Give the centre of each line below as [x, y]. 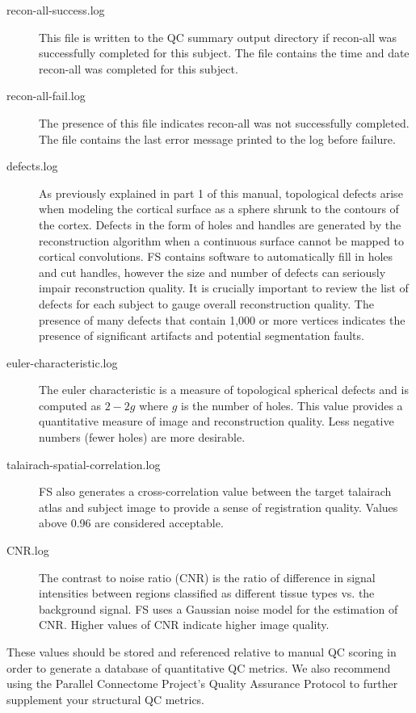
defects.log [32, 166]
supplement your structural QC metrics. [105, 699]
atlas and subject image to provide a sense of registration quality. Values [219, 507]
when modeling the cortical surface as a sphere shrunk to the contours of [219, 209]
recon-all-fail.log [46, 96]
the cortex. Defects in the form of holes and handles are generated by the [220, 224]
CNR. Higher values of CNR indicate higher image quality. [184, 625]
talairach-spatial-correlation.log [84, 464]
